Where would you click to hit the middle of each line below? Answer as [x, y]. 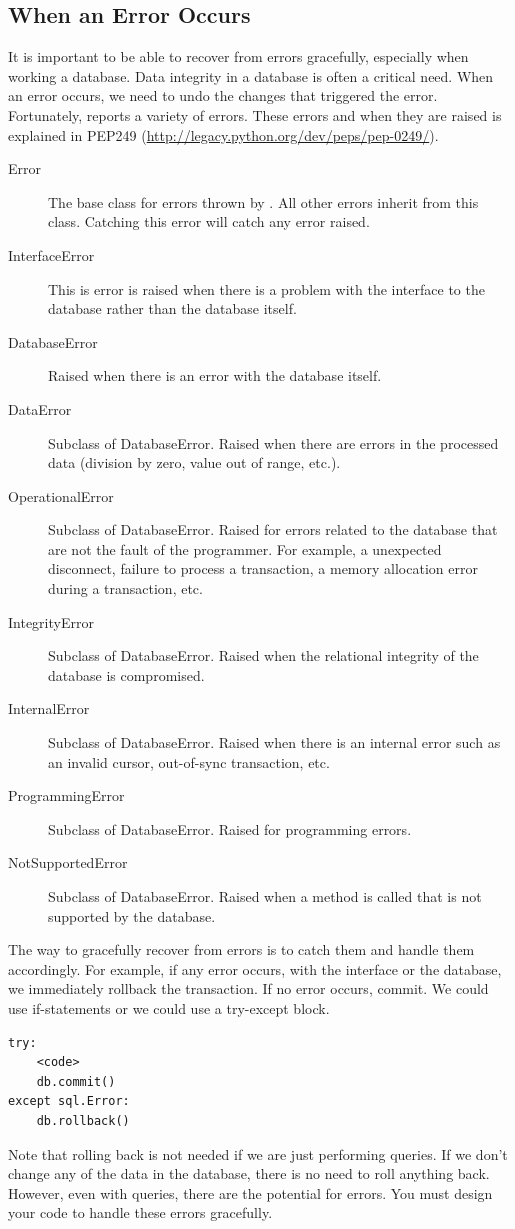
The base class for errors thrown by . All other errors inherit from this [263, 201]
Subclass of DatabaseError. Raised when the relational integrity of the [263, 655]
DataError [40, 408]
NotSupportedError [68, 862]
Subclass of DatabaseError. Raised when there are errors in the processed [273, 442]
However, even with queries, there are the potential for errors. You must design [250, 1192]
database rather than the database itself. [172, 308]
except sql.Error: [69, 1101]
